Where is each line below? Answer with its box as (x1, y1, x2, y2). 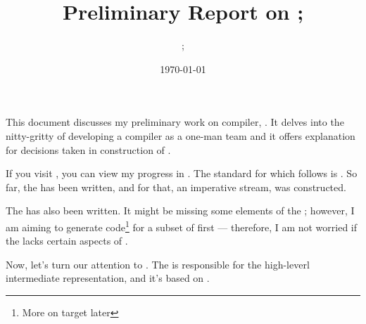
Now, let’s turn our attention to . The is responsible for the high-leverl (6, 257, 310, 271)
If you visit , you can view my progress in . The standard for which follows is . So (6, 166, 358, 181)
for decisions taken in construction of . (6, 142, 171, 157)
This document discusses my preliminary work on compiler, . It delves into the (6, 115, 344, 129)
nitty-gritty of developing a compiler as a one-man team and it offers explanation (6, 128, 355, 143)
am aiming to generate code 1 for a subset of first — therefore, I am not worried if (6, 217, 358, 234)
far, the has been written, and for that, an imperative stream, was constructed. (6, 179, 346, 194)
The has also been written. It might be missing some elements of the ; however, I (6, 203, 355, 218)
